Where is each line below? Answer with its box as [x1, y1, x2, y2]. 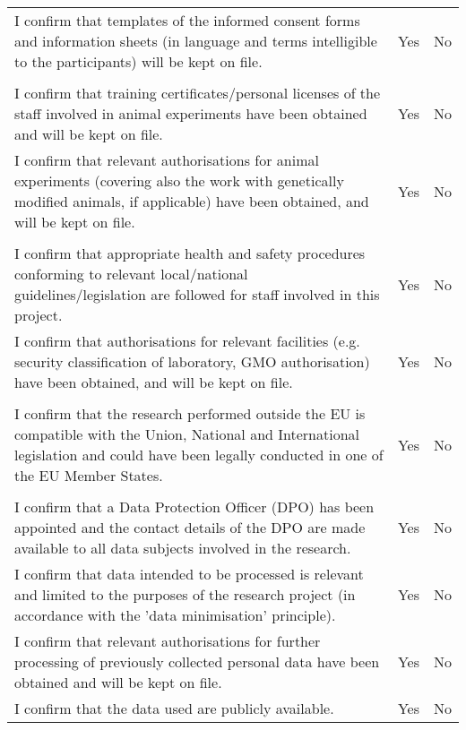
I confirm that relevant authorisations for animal [14, 150, 319, 170]
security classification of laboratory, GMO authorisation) [14, 351, 370, 372]
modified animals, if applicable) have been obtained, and [14, 191, 369, 211]
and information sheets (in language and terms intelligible [14, 30, 377, 51]
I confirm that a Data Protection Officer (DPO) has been [14, 496, 375, 517]
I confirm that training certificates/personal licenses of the [14, 82, 381, 103]
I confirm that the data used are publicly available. [14, 698, 334, 718]
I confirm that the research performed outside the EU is [14, 403, 366, 424]
